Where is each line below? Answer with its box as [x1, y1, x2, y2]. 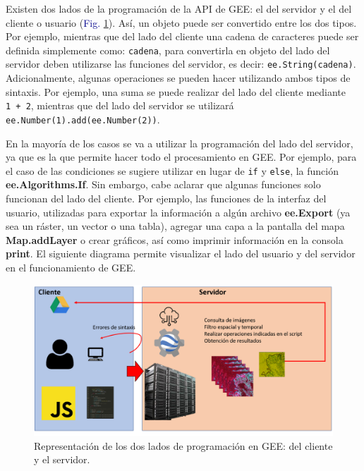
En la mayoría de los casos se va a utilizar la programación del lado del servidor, [6, 135, 353, 150]
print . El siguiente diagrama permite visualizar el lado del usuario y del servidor [6, 246, 356, 261]
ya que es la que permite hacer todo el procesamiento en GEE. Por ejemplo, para [6, 149, 357, 164]
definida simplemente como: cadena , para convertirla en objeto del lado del [6, 42, 330, 57]
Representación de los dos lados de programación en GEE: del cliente [34, 438, 333, 453]
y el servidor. [34, 452, 90, 467]
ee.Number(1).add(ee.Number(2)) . [6, 111, 160, 126]
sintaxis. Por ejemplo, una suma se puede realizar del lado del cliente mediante [6, 84, 346, 99]
